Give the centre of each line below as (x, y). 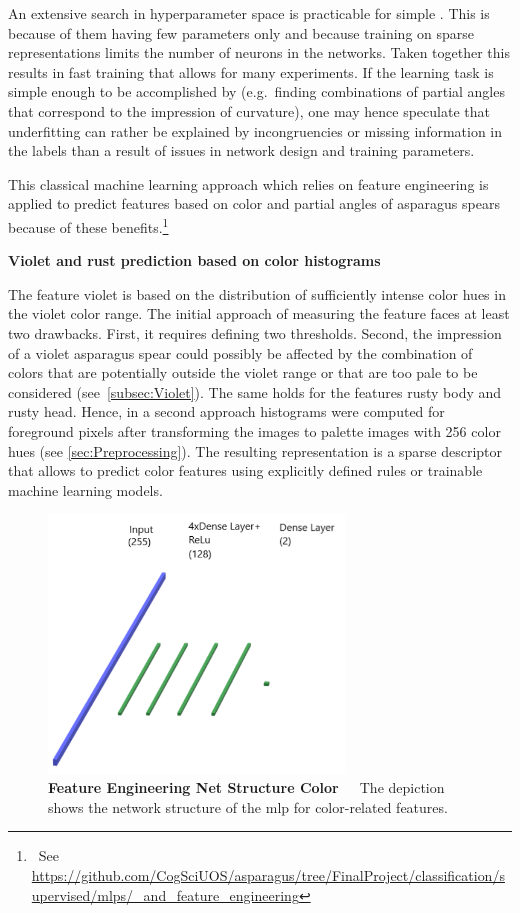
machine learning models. (85, 489)
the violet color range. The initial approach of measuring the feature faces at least (259, 313)
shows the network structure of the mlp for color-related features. (248, 806)
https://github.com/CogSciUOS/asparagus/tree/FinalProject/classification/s (268, 875)
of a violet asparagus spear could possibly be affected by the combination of (240, 352)
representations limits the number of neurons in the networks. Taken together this (259, 52)
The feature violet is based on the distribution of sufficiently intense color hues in (257, 293)
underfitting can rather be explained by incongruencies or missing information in (255, 130)
